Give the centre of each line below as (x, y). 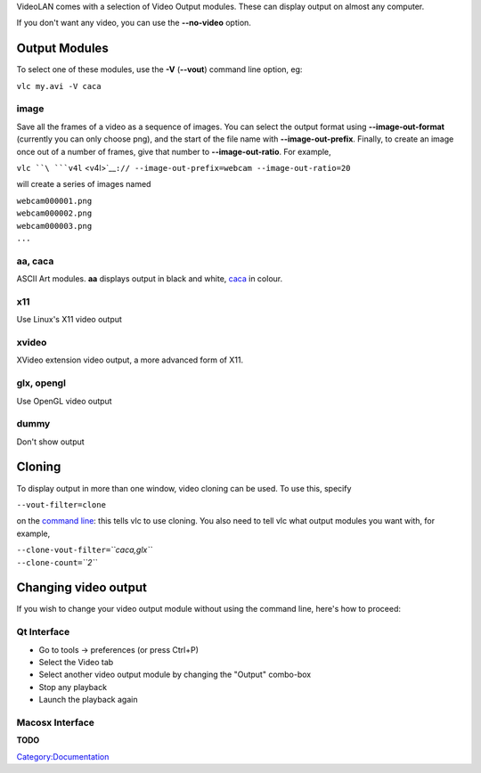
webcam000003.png (54, 226)
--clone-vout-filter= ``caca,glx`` (85, 550)
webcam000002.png (54, 213)
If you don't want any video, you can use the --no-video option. (134, 23)
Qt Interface (43, 632)
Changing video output (82, 588)
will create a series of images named (84, 184)
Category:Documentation (63, 756)
